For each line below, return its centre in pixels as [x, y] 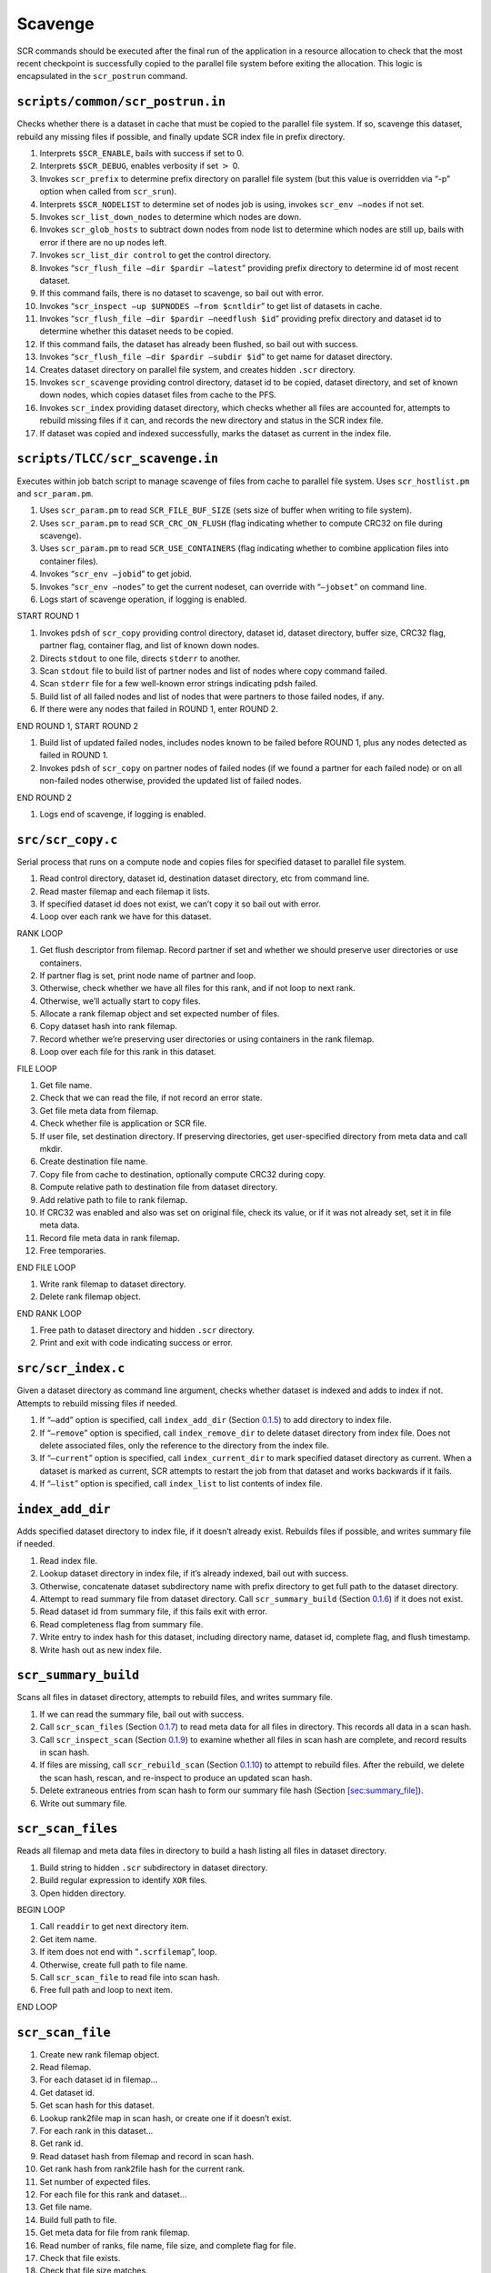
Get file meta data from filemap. [99, 1110]
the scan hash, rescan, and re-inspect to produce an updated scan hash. [176, 1777]
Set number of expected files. [95, 2181]
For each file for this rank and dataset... [113, 2194]
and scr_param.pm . [55, 493]
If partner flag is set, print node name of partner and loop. [148, 975]
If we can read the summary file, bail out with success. [142, 1714]
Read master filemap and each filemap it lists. [125, 891]
